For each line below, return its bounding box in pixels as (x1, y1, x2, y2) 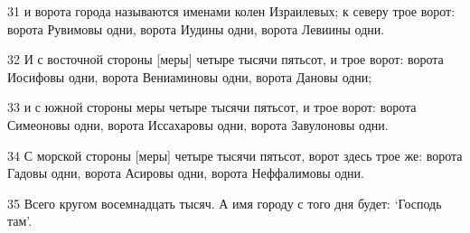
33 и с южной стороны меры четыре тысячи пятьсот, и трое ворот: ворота (7, 98, 417, 116)
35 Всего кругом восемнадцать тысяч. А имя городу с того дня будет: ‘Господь (7, 193, 442, 212)
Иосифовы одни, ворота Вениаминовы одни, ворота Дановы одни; (7, 67, 372, 86)
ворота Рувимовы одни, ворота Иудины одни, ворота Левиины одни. (7, 19, 385, 38)
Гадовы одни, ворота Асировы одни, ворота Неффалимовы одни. (7, 163, 364, 182)
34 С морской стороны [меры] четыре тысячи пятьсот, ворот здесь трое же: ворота (7, 145, 463, 164)
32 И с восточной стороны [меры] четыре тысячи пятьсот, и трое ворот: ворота (7, 50, 444, 69)
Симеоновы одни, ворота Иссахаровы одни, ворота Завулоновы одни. (7, 115, 389, 134)
